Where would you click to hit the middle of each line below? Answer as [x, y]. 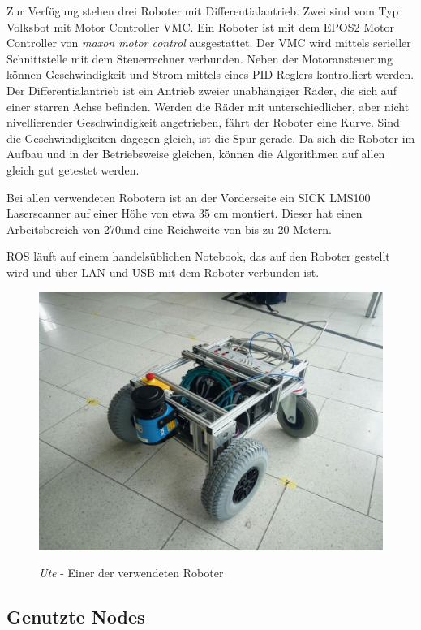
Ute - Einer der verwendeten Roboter [131, 573]
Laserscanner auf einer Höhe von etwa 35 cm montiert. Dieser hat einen [185, 213]
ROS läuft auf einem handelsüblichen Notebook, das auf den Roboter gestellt [198, 256]
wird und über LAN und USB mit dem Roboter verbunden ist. [163, 272]
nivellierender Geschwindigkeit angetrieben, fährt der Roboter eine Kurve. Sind [203, 122]
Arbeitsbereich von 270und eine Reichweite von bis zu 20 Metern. [170, 229]
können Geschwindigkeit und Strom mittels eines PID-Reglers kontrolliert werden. [210, 74]
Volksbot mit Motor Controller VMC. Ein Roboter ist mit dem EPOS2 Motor [200, 26]
